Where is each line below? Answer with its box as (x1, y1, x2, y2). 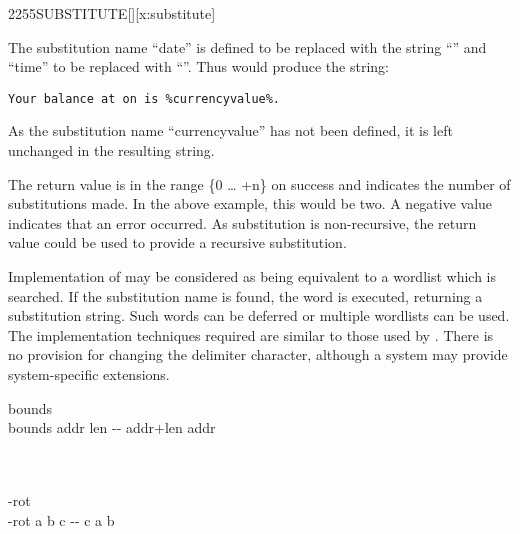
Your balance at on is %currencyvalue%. (8, 91, 281, 106)
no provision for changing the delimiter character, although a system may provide (8, 344, 508, 365)
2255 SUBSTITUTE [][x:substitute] (8, 3, 216, 23)
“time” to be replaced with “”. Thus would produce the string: (8, 56, 389, 77)
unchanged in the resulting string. (8, 140, 215, 161)
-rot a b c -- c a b (8, 509, 115, 530)
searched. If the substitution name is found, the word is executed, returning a (8, 285, 483, 306)
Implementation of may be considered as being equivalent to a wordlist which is (8, 266, 497, 286)
